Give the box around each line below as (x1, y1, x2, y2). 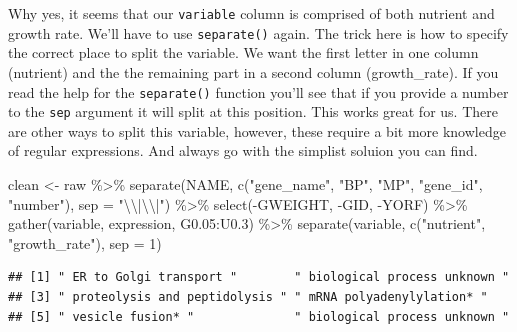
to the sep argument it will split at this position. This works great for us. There (8, 101, 498, 122)
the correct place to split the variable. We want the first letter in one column (8, 42, 479, 63)
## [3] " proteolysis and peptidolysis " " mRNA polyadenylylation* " (8, 289, 488, 304)
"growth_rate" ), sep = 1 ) (8, 232, 162, 253)
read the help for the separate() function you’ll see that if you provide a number (8, 81, 509, 102)
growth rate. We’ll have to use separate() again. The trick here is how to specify (8, 22, 509, 43)
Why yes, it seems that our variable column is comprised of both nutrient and (8, 3, 495, 23)
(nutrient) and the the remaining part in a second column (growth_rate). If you (8, 61, 499, 82)
